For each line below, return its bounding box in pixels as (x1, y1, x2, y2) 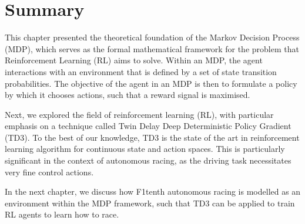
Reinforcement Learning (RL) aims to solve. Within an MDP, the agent (5, 54, 263, 66)
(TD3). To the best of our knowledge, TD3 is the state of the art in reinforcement (5, 131, 300, 143)
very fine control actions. (5, 165, 94, 178)
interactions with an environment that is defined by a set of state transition (5, 65, 277, 77)
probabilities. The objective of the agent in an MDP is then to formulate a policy (5, 77, 297, 89)
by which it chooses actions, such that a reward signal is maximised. (5, 89, 250, 101)
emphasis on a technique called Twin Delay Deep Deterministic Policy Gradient (5, 120, 291, 132)
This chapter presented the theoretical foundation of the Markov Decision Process (5, 31, 300, 43)
